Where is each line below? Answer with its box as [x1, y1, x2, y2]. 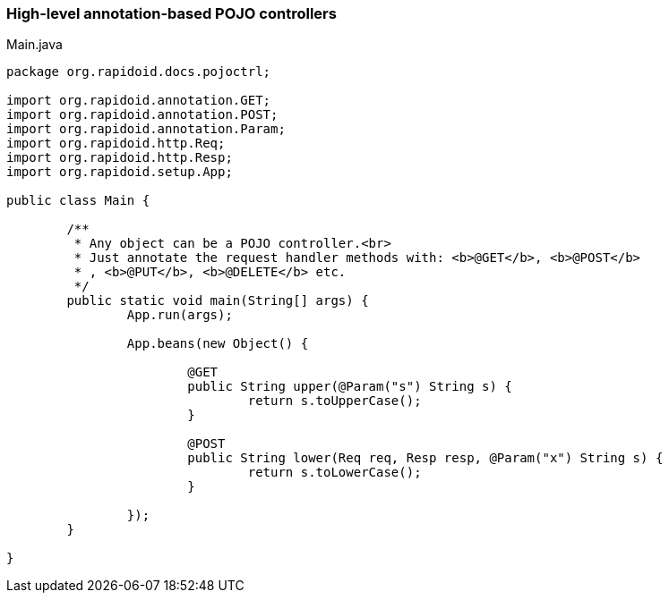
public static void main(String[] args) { [66, 293, 369, 308]
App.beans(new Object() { [126, 336, 309, 351]
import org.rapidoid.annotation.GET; [6, 93, 271, 108]
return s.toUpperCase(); [247, 393, 422, 409]
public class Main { [6, 193, 150, 208]
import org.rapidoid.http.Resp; [6, 150, 233, 165]
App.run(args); [126, 308, 233, 323]
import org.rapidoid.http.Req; [6, 136, 226, 151]
